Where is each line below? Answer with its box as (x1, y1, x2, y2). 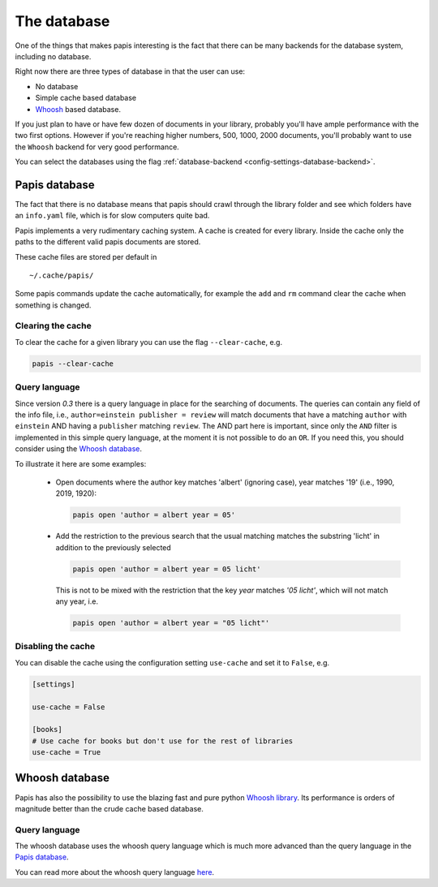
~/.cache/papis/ (29, 270, 94, 280)
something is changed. (15, 300, 92, 310)
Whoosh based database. (35, 104, 122, 114)
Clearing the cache (15, 321, 92, 332)
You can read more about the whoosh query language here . (15, 867, 215, 876)
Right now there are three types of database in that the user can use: (15, 67, 246, 76)
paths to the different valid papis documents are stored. (15, 237, 201, 247)
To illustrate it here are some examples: (15, 459, 147, 468)
